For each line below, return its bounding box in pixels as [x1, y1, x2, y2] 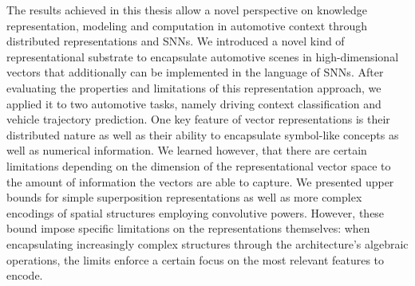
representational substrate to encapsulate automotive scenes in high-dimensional [6, 48, 399, 65]
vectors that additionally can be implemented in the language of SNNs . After [6, 64, 384, 80]
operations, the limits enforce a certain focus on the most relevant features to [6, 251, 385, 268]
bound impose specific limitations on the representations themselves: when [6, 220, 370, 237]
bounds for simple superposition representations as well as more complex [6, 189, 362, 206]
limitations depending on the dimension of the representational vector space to [6, 157, 391, 174]
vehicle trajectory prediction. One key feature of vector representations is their [6, 111, 390, 127]
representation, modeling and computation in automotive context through [6, 17, 368, 33]
